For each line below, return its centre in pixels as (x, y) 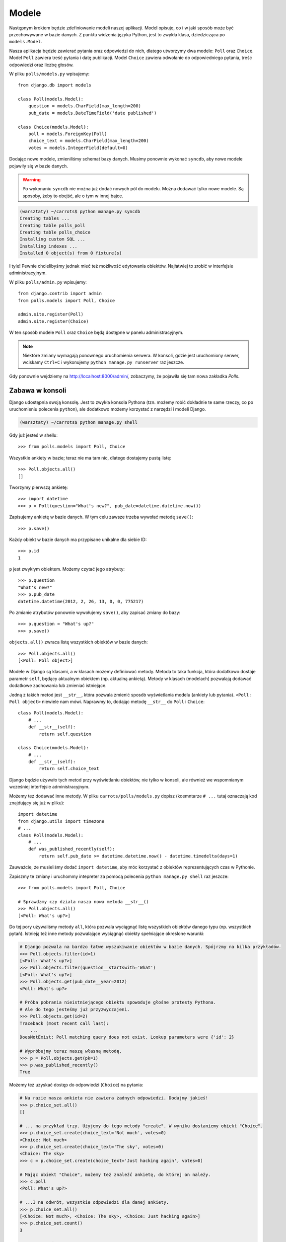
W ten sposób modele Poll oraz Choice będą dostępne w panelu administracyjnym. (96, 332)
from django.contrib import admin (60, 294)
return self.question (65, 734)
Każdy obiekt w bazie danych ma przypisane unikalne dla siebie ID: (78, 540)
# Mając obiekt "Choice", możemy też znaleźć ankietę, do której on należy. (115, 1174)
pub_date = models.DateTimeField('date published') (92, 113)
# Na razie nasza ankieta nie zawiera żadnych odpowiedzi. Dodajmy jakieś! (114, 1098)
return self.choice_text (69, 769)
